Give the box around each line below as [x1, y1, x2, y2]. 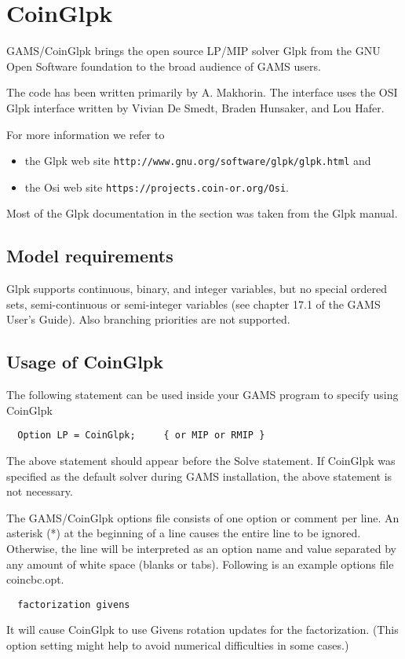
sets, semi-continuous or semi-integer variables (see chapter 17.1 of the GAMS [6, 295, 381, 312]
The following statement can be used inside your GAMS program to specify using [6, 386, 399, 403]
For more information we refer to [6, 126, 165, 142]
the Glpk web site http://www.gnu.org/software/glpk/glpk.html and [24, 152, 371, 169]
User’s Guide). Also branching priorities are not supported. [6, 311, 290, 328]
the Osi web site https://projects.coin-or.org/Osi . [24, 178, 289, 195]
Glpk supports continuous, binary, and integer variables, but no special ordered [6, 280, 387, 297]
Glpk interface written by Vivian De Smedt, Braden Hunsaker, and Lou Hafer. [6, 99, 385, 115]
